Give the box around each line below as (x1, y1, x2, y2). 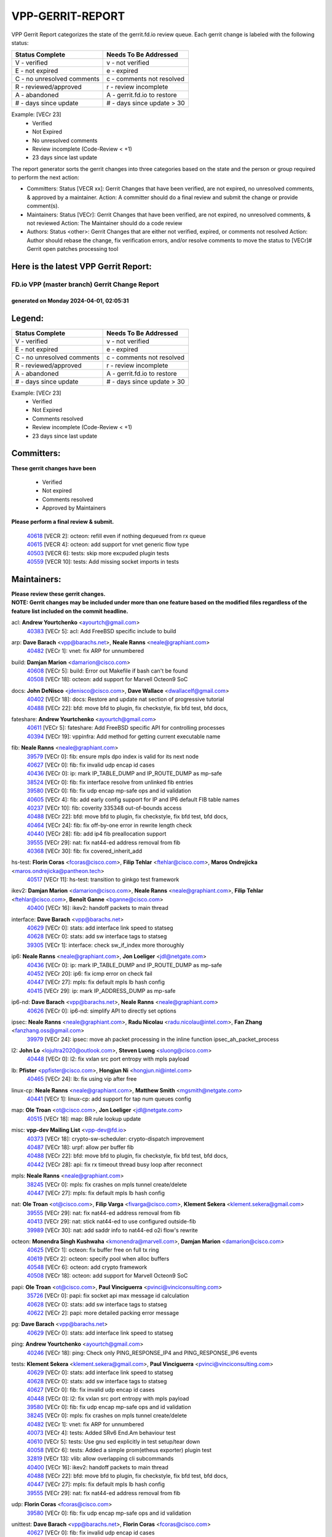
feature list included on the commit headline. (11, 607, 128, 615)
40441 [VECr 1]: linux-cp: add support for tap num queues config (26, 1095, 192, 1103)
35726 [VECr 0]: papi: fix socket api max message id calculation (26, 1292, 189, 1300)
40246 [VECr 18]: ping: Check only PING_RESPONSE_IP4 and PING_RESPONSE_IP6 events (26, 1349, 258, 1356)
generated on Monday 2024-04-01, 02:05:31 (11, 297, 129, 304)
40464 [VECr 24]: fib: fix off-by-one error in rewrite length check (26, 821, 192, 829)
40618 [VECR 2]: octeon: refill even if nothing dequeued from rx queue (26, 532, 206, 539)
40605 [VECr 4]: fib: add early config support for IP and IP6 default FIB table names (26, 796, 240, 803)
